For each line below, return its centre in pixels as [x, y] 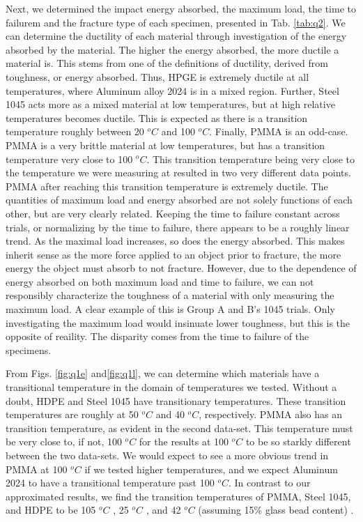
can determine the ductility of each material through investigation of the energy [176, 36]
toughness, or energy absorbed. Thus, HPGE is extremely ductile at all [157, 76]
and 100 [178, 131]
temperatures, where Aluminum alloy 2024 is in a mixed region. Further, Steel [172, 90]
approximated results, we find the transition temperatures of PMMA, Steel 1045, [178, 496]
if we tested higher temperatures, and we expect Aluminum [211, 469]
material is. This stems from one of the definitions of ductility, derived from [167, 63]
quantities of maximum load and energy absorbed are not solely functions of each [179, 200]
